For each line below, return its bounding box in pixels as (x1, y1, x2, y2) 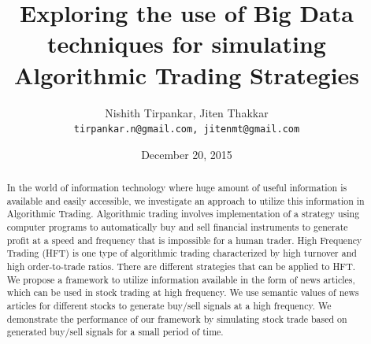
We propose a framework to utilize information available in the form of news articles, (6, 272, 355, 286)
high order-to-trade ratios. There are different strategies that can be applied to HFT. (6, 260, 356, 273)
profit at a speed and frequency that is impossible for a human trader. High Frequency (6, 233, 362, 246)
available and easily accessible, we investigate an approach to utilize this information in (6, 194, 365, 207)
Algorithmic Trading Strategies (13, 58, 360, 91)
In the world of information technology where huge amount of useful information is (6, 181, 347, 194)
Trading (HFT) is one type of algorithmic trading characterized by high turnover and (6, 246, 357, 260)
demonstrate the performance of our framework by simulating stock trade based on (6, 312, 347, 325)
